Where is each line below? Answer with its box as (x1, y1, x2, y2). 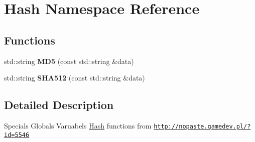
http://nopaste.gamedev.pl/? (154, 122, 251, 130)
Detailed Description (4, 97, 114, 112)
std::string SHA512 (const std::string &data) (4, 72, 145, 83)
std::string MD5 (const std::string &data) (4, 55, 134, 66)
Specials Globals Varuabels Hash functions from (4, 120, 152, 130)
